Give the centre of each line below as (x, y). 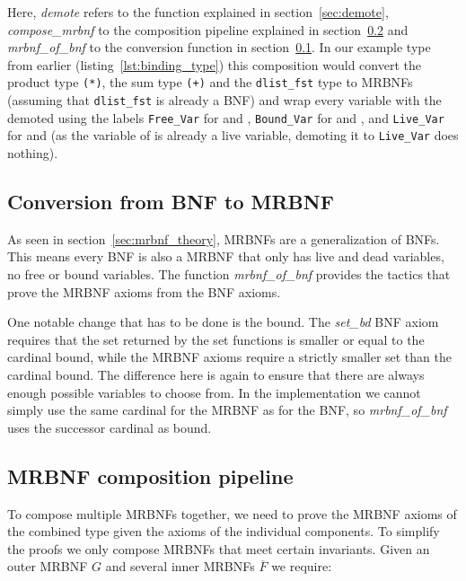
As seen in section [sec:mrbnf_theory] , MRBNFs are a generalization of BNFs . (224, 238)
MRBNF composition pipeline (150, 475)
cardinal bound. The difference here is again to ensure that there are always (216, 374)
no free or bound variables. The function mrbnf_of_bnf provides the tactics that (229, 273)
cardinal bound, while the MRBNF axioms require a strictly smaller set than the (229, 357)
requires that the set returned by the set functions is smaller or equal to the (216, 339)
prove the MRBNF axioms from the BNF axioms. (144, 291)
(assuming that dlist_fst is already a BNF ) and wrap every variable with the (224, 100)
